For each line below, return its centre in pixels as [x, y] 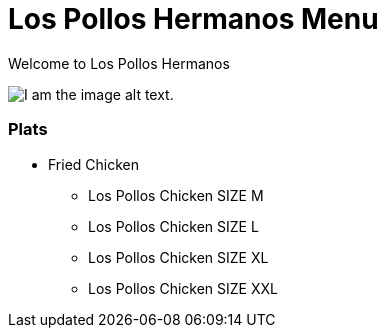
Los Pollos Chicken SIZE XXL [183, 288]
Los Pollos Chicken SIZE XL [178, 257]
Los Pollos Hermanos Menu [193, 19]
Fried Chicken [94, 164]
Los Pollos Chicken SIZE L [173, 226]
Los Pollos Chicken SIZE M [176, 195]
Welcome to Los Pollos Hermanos [119, 63]
